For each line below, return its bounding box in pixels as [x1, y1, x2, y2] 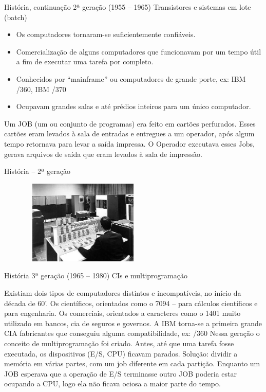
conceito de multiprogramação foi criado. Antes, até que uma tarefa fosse [4, 338, 234, 349]
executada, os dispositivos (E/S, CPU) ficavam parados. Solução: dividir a [4, 348, 238, 359]
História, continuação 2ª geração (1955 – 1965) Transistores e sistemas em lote [4, 2, 251, 12]
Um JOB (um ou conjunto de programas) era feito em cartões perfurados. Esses [4, 118, 256, 129]
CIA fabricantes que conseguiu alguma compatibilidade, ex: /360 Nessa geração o [4, 328, 260, 338]
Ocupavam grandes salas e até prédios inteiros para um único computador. [16, 101, 251, 112]
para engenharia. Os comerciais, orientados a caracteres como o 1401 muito [4, 308, 241, 318]
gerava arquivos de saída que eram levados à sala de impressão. [4, 148, 202, 159]
